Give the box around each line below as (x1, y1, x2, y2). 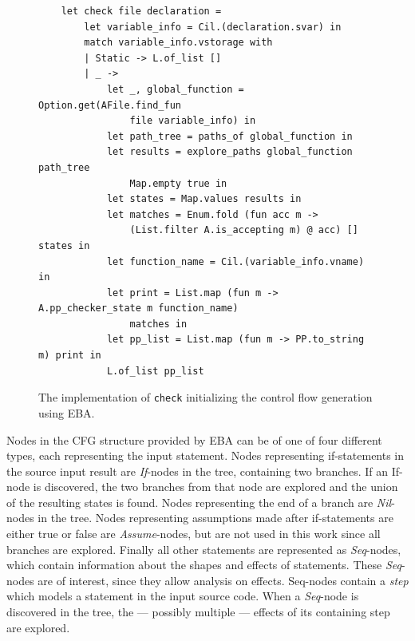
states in (38, 239, 90, 251)
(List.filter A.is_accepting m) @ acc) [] (129, 224, 358, 236)
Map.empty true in (129, 177, 227, 189)
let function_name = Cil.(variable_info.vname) (106, 255, 365, 267)
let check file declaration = (61, 6, 222, 17)
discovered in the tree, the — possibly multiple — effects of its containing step (6, 603, 390, 620)
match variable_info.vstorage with (84, 37, 273, 49)
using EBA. (38, 404, 95, 421)
